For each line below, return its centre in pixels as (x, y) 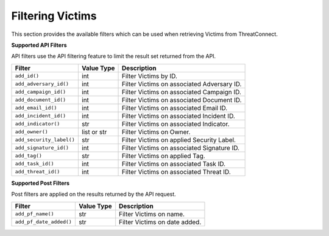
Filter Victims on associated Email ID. (175, 108)
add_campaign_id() (41, 92)
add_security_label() (45, 140)
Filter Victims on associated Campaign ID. (182, 92)
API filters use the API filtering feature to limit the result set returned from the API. (114, 56)
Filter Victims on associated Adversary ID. (182, 84)
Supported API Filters (39, 45)
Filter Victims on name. (152, 214)
